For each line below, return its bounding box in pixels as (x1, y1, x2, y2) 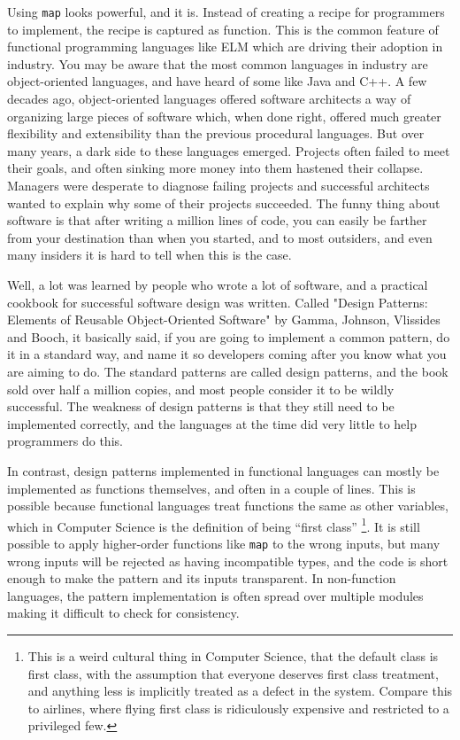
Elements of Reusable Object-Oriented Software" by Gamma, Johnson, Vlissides (7, 310, 441, 329)
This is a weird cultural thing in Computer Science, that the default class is (27, 646, 439, 665)
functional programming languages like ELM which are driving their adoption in (7, 37, 443, 56)
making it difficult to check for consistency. (7, 604, 240, 622)
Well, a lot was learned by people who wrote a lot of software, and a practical (7, 275, 428, 293)
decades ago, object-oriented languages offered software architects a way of (7, 90, 411, 108)
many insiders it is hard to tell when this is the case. (7, 245, 292, 264)
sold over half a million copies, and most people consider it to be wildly (7, 379, 395, 398)
